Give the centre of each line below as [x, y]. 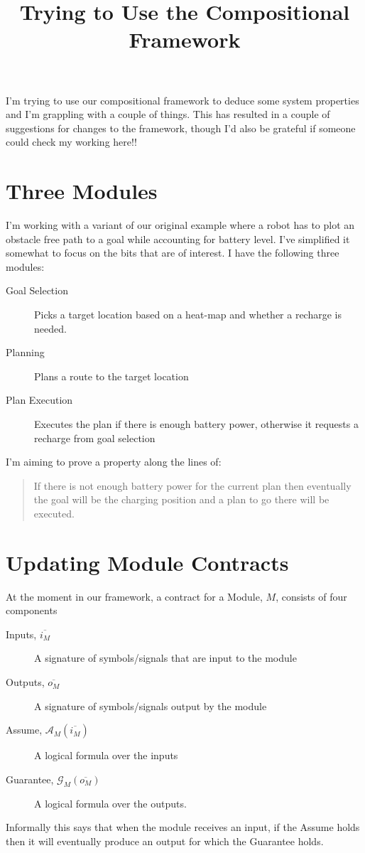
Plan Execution [39, 400]
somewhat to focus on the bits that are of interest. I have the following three [173, 253]
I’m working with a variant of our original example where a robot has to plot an [180, 225]
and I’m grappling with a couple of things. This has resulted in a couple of [168, 114]
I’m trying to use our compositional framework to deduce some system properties [182, 100]
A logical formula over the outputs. [110, 803]
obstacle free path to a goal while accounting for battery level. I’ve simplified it [178, 238]
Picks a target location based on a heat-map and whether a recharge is [188, 315]
